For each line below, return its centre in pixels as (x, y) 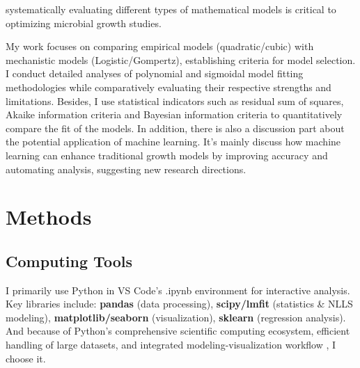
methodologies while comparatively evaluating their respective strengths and (169, 87)
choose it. (26, 358)
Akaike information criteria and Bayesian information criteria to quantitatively (174, 114)
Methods (49, 217)
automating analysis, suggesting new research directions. (126, 169)
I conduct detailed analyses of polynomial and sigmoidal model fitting (155, 73)
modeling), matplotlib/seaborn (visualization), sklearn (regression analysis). (176, 317)
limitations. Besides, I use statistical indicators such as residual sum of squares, (175, 101)
